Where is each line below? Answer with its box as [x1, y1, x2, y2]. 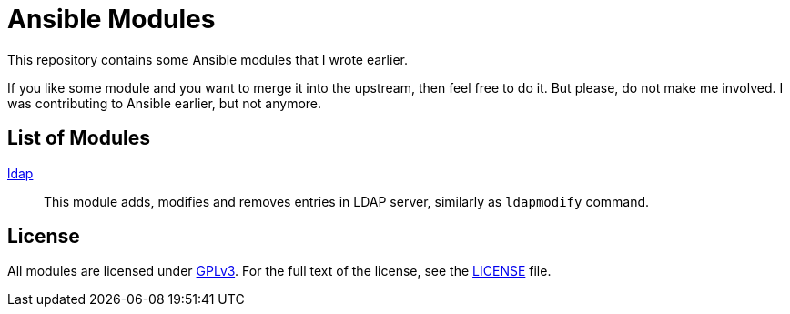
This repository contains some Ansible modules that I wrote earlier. [7, 51, 408, 67]
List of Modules [7, 127, 150, 150]
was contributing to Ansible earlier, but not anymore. [7, 95, 322, 111]
